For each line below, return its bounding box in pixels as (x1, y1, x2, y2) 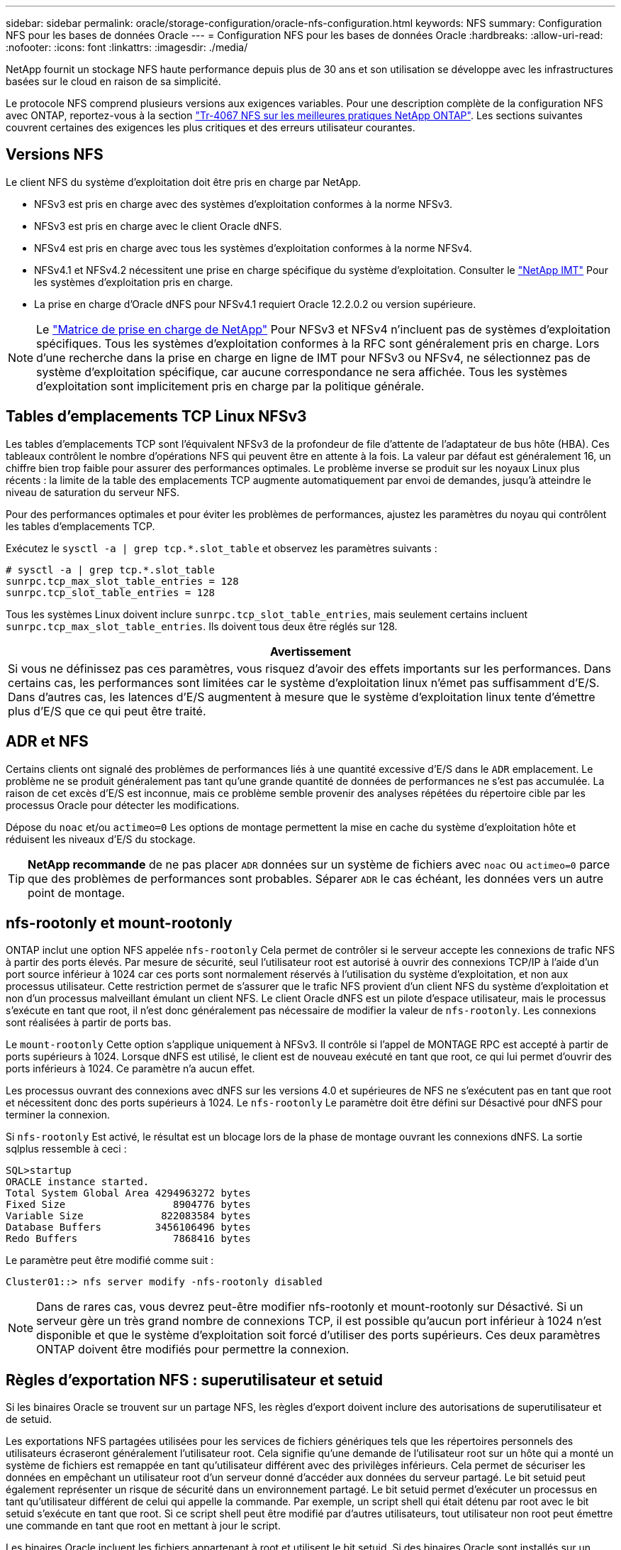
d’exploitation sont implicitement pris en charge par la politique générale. (36, 378, 425, 393)
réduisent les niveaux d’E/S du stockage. (6, 832, 196, 845)
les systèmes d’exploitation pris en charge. (34, 275, 233, 288)
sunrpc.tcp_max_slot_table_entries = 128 (6, 575, 239, 587)
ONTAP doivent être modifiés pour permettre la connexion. (36, 1342, 349, 1357)
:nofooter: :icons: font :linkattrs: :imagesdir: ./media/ (6, 41, 248, 53)
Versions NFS (6, 145, 103, 164)
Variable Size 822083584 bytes (6, 1210, 251, 1222)
